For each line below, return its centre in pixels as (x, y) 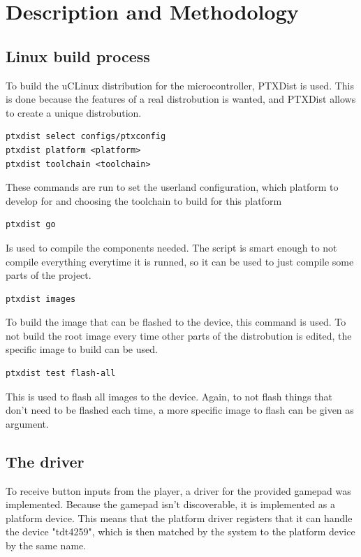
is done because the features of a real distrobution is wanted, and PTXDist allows (181, 99)
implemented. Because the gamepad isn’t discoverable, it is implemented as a (170, 504)
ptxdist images (41, 299)
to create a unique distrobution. (74, 112)
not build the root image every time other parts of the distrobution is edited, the (179, 335)
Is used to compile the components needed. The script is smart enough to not (171, 247)
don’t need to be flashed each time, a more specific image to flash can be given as (180, 410)
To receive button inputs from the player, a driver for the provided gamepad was (178, 490)
